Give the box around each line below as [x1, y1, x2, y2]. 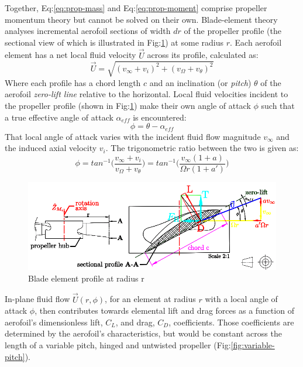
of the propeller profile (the [184, 25, 282, 37]
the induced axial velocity [5, 142, 97, 154]
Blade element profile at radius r [28, 272, 144, 284]
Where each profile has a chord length [5, 76, 141, 88]
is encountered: [133, 111, 187, 123]
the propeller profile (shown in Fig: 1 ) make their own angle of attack [5, 99, 251, 111]
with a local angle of [205, 293, 278, 305]
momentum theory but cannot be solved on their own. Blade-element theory [5, 13, 278, 25]
